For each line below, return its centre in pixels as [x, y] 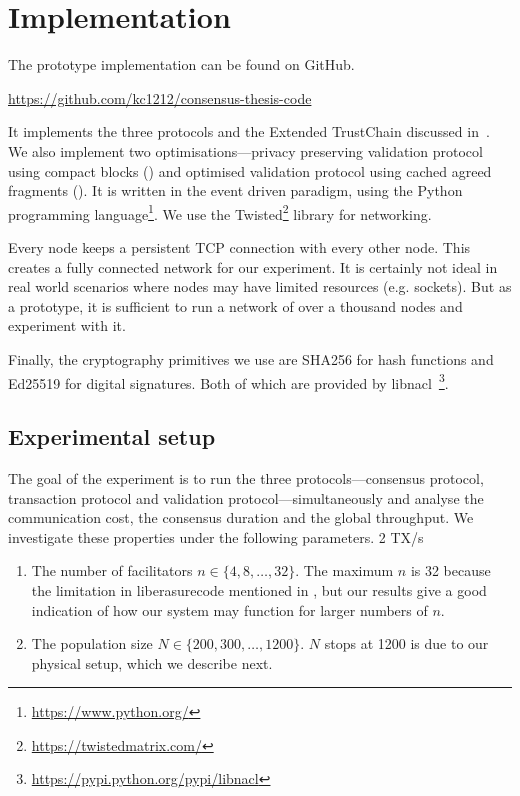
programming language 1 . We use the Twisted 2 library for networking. [220, 212]
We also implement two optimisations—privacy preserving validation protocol [245, 150]
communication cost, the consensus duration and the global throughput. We [241, 517]
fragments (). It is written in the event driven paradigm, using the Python [235, 190]
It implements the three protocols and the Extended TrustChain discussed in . [249, 131]
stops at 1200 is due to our [406, 643]
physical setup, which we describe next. [152, 662]
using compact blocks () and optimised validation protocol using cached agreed [250, 170]
